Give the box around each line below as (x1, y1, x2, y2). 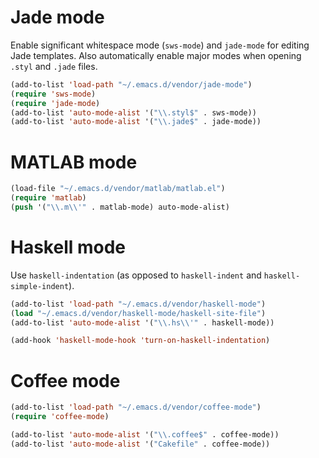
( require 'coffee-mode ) (10, 412, 110, 422)
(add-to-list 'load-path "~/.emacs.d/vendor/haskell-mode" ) (10, 299, 267, 309)
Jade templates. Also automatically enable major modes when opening (10, 49, 302, 61)
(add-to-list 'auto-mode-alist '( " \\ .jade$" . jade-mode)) (10, 117, 262, 127)
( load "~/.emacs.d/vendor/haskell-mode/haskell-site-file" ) (10, 308, 267, 318)
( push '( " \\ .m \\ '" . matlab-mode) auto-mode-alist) (10, 202, 230, 212)
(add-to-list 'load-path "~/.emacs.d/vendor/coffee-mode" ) (10, 402, 262, 413)
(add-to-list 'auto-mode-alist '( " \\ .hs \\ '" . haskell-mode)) (10, 317, 275, 328)
